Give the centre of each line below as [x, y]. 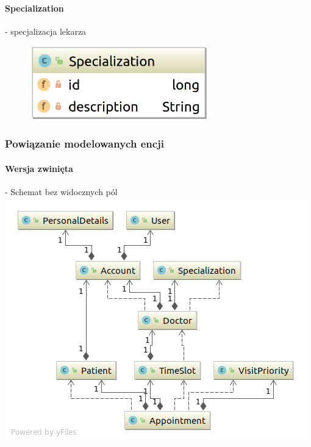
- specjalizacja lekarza [46, 31]
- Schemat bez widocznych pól [61, 192]
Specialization [34, 8]
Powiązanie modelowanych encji [85, 144]
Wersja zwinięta [39, 168]
